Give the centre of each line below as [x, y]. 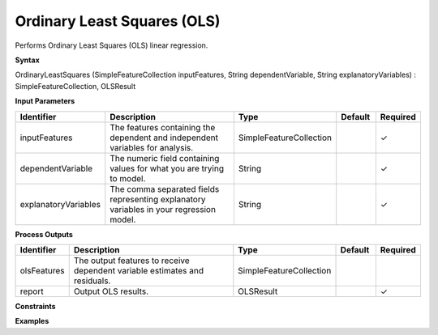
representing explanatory [158, 199]
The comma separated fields [165, 189]
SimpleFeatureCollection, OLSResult [75, 86]
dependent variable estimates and [139, 270]
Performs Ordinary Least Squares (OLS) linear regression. [112, 45]
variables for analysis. [152, 147]
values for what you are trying [167, 168]
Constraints [35, 306]
